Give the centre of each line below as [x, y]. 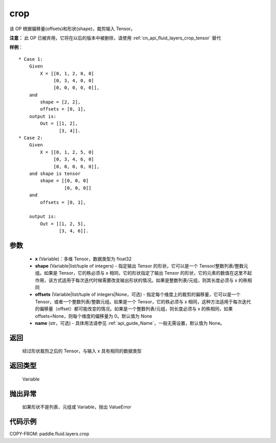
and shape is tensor [55, 173]
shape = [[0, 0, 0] [64, 181]
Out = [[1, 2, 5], [63, 224]
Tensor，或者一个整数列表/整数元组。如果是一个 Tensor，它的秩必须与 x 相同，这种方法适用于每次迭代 [143, 301]
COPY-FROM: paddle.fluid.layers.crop [49, 434]
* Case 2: [31, 138]
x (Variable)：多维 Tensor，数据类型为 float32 [83, 259]
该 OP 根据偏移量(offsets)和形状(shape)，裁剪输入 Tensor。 [72, 29]
